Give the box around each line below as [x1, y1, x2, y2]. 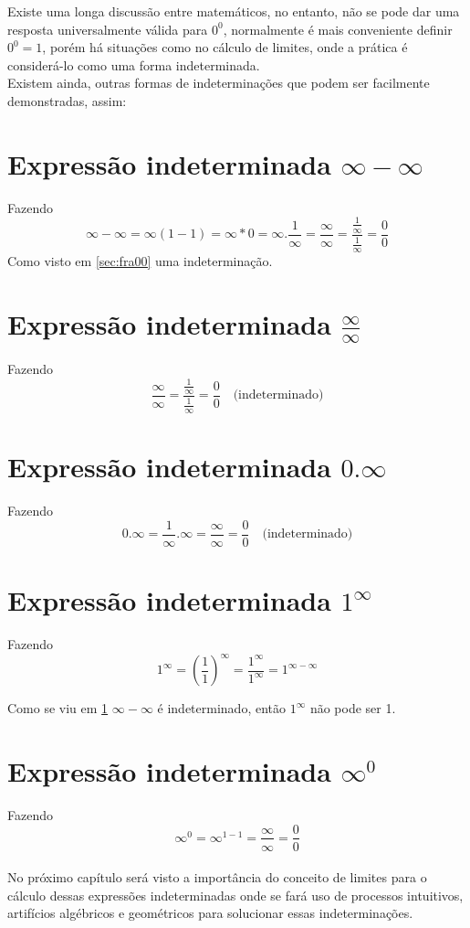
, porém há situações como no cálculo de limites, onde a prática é [42, 37, 408, 57]
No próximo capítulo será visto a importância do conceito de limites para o [7, 868, 427, 887]
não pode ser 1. [309, 699, 396, 718]
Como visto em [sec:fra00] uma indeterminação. [7, 251, 273, 270]
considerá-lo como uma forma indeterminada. [7, 55, 260, 74]
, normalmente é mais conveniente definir [223, 19, 453, 38]
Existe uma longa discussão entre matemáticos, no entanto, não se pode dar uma [7, 2, 460, 20]
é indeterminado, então [157, 699, 287, 718]
